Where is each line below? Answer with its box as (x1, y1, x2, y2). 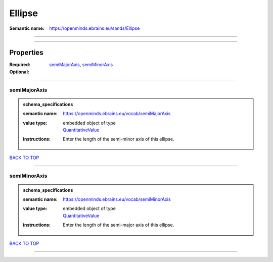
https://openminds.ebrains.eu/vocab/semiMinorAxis (63, 196, 171, 202)
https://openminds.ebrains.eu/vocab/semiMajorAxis (63, 111, 171, 117)
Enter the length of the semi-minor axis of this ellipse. (63, 136, 174, 142)
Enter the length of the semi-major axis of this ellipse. (63, 222, 174, 228)
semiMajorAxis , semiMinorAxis (49, 62, 113, 68)
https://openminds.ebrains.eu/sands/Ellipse (49, 25, 140, 31)
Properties (9, 48, 43, 57)
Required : (9, 62, 30, 68)
